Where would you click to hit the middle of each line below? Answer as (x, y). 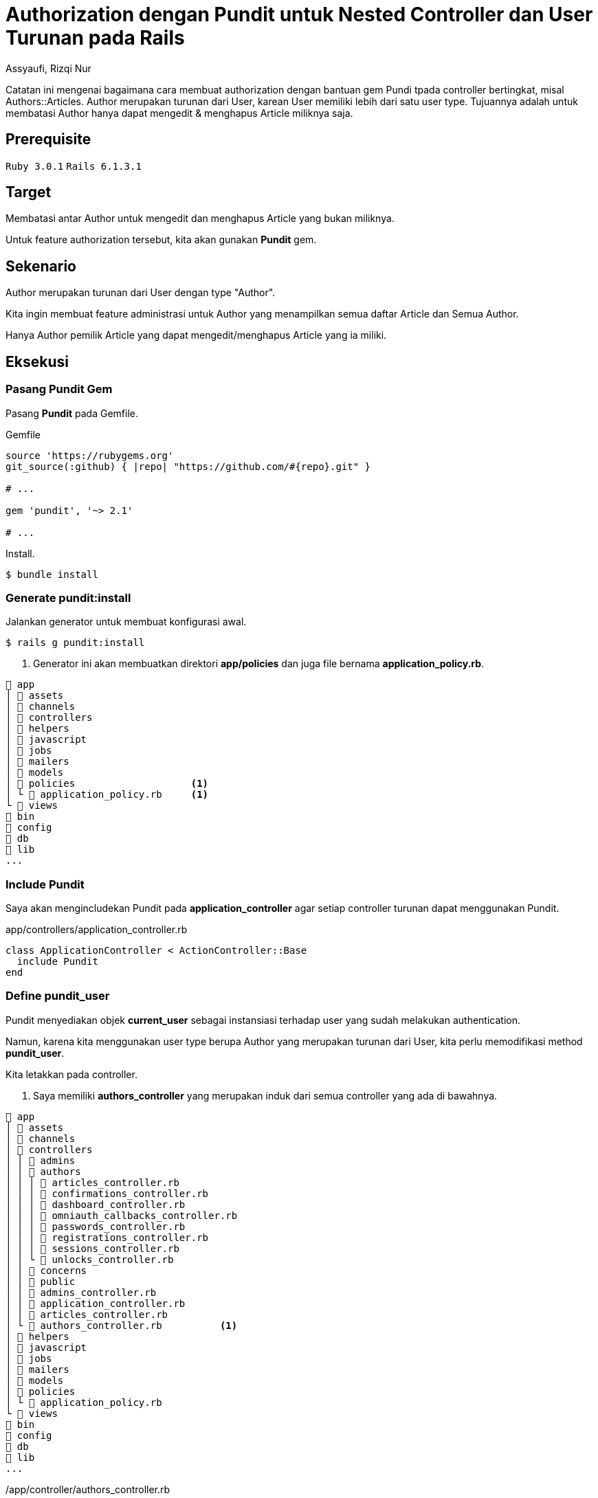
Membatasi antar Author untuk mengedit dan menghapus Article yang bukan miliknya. (200, 219)
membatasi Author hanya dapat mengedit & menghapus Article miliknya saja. (179, 113)
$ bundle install (52, 574)
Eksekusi (37, 361)
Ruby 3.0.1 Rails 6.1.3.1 (74, 166)
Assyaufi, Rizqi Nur (48, 68)
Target (29, 192)
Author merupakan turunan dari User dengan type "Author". (141, 293)
